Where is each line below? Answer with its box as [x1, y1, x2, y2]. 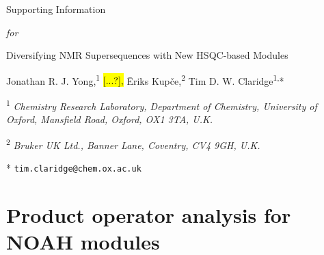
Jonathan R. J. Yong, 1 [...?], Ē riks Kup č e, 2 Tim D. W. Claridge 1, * [6, 71, 284, 88]
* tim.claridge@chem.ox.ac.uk [6, 161, 141, 175]
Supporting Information [6, 2, 106, 16]
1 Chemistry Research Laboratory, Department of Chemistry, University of [6, 97, 317, 113]
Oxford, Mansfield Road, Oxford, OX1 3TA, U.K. [6, 112, 213, 126]
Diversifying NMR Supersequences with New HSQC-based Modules [6, 48, 288, 62]
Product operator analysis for [6, 200, 291, 228]
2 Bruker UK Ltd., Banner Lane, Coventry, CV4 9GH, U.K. [6, 135, 260, 152]
